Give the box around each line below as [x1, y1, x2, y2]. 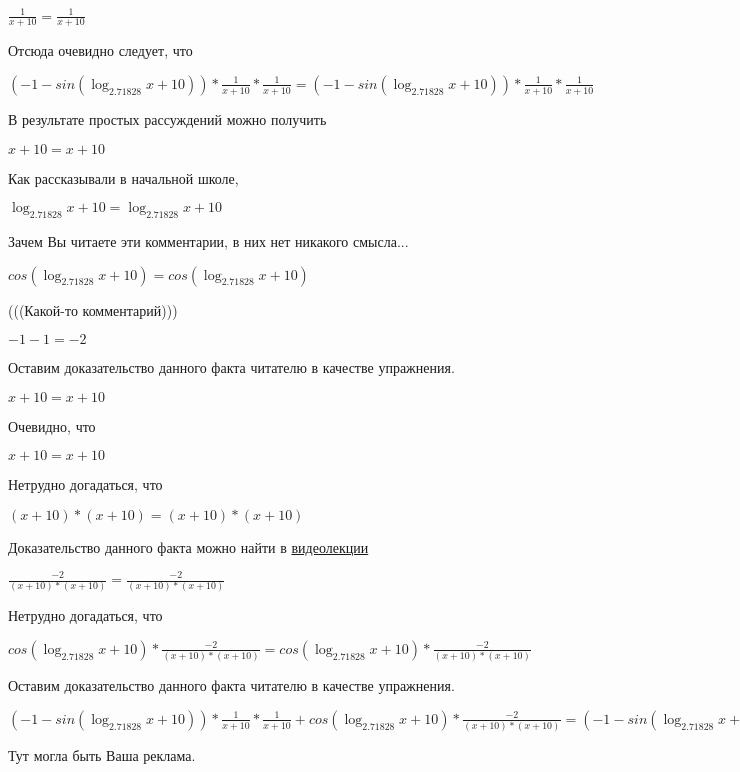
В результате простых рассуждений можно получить [8, 108, 327, 129]
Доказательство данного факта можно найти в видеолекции [8, 536, 369, 557]
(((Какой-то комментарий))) [8, 299, 178, 320]
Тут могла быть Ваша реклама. [8, 745, 196, 766]
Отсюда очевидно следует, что [8, 40, 193, 61]
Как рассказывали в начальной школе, [8, 167, 239, 188]
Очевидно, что [8, 415, 96, 436]
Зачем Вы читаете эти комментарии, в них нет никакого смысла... [8, 230, 409, 251]
